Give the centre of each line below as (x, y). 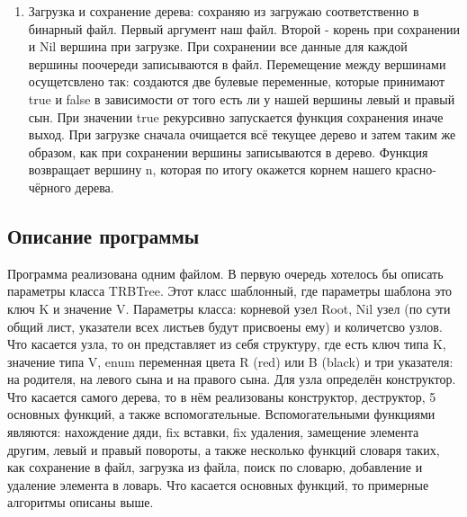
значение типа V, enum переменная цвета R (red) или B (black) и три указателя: (230, 361)
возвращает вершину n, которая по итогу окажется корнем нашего (210, 169)
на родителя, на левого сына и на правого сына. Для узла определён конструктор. (232, 379)
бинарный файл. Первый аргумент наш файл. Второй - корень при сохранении (244, 28)
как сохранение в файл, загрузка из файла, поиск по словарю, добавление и (215, 467)
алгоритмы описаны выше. (81, 502)
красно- (416, 169)
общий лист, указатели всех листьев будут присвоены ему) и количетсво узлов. (225, 326)
